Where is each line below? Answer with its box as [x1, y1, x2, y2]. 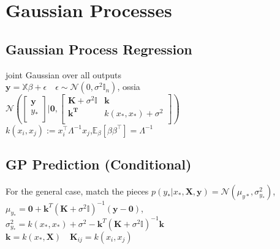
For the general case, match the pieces [6, 185, 149, 198]
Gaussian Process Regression [6, 39, 192, 58]
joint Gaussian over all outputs [6, 68, 121, 81]
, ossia [117, 80, 140, 93]
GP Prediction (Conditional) [6, 155, 192, 174]
